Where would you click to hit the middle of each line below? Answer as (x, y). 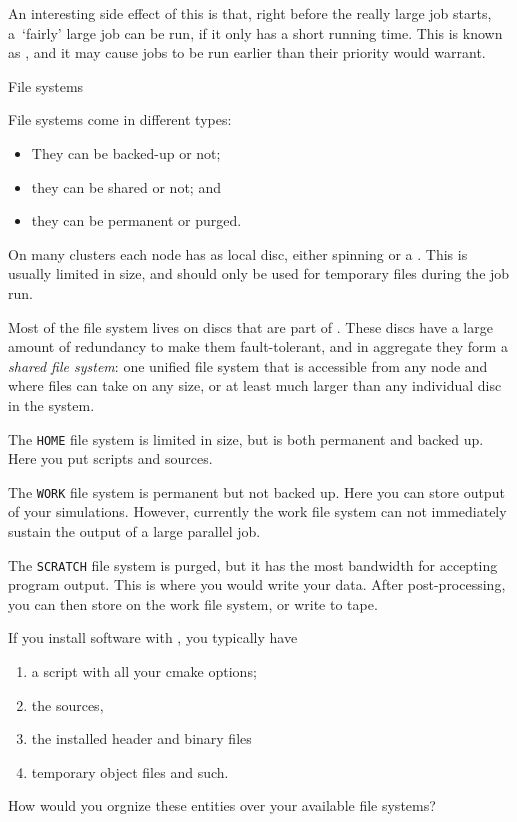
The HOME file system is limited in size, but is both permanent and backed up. (246, 438)
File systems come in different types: (120, 119)
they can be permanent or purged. (136, 220)
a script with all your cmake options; (144, 671)
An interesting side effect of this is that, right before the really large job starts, (250, 13)
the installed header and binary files (141, 738)
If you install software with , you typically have (153, 637)
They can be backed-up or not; (126, 152)
